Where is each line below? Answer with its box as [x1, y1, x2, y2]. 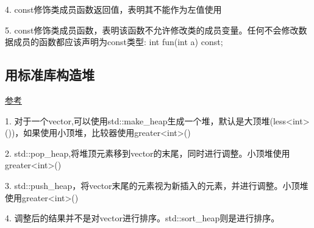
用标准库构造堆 [5, 65, 95, 84]
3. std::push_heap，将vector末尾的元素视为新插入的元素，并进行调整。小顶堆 [5, 179, 309, 191]
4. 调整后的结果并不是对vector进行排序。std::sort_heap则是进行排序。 [5, 212, 280, 224]
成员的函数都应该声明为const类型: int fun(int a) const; [13, 35, 223, 48]
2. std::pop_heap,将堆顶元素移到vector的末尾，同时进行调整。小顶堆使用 [5, 146, 290, 159]
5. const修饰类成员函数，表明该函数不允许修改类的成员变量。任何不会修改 [5, 23, 299, 36]
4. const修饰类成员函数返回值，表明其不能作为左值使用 [5, 3, 222, 15]
